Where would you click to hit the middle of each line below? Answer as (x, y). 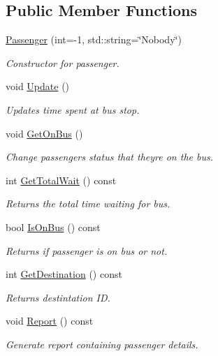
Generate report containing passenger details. (102, 344)
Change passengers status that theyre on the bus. (109, 157)
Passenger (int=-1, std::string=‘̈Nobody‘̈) (94, 39)
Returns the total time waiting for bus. (88, 203)
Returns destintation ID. (58, 297)
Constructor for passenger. (63, 62)
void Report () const (50, 321)
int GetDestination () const (64, 274)
